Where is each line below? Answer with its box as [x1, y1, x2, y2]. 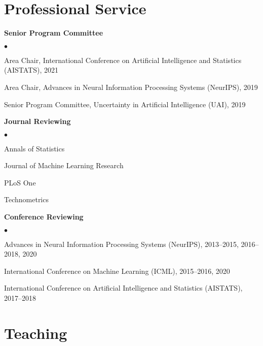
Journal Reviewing [4, 116, 71, 127]
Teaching [4, 322, 67, 343]
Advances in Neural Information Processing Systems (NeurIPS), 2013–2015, [4, 238, 239, 249]
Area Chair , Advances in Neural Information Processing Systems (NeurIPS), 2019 [4, 81, 258, 92]
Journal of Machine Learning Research [4, 160, 124, 171]
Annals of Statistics [4, 143, 65, 153]
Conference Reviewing [4, 211, 84, 222]
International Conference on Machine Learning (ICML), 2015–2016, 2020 [4, 265, 230, 276]
